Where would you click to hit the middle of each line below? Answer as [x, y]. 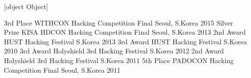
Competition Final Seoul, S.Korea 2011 [62, 70]
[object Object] [26, 6]
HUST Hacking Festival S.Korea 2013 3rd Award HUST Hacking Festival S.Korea [125, 41]
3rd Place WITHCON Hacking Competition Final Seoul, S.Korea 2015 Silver [119, 22]
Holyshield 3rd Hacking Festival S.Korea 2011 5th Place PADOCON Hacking [119, 60]
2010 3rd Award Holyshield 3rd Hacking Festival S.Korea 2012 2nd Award [114, 51]
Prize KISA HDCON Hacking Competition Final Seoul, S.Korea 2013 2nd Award [125, 32]
